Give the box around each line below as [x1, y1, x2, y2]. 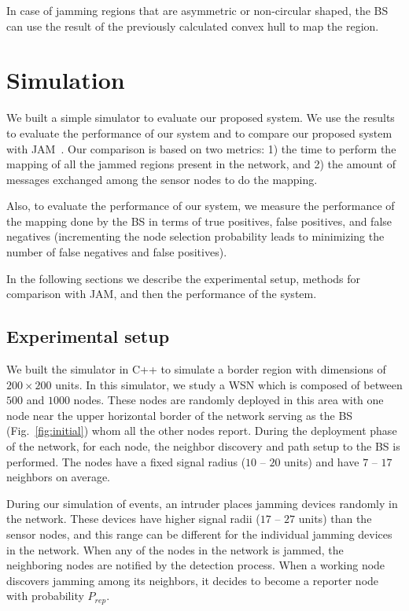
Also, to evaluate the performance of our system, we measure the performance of [6, 197, 395, 214]
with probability [6, 587, 84, 604]
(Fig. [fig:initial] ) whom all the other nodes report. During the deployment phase [6, 422, 397, 439]
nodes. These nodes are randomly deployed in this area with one [73, 392, 384, 408]
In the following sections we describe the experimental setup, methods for [6, 270, 361, 286]
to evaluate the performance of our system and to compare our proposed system [6, 124, 392, 141]
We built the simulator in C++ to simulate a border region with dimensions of [6, 361, 386, 377]
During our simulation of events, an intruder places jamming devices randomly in [6, 495, 398, 511]
